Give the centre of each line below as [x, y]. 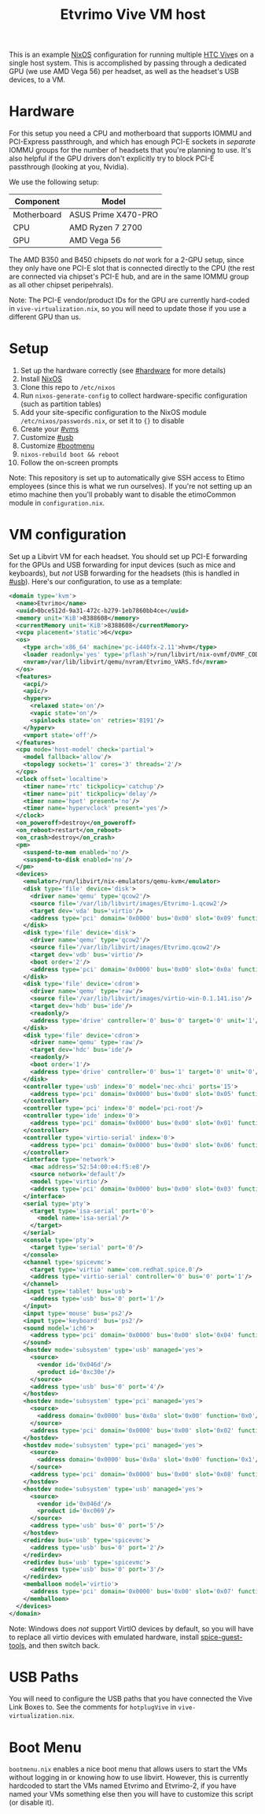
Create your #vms [50, 429]
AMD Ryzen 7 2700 [105, 228]
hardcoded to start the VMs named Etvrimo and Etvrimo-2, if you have [123, 1786]
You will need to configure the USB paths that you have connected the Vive [131, 1699]
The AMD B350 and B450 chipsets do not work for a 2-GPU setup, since [127, 260]
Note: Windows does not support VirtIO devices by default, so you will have [131, 1628]
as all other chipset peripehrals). [61, 285]
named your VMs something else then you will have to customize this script [131, 1794]
